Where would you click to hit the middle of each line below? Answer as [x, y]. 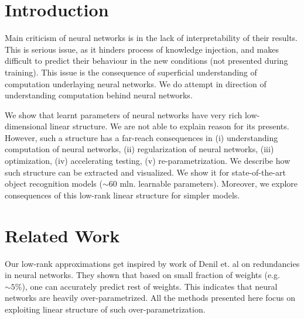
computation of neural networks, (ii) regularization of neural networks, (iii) [139, 149]
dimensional [26, 126]
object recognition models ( [54, 183]
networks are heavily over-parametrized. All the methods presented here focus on [150, 298]
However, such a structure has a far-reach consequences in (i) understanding [141, 137]
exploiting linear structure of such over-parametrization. [105, 309]
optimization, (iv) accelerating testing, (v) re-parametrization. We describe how [148, 161]
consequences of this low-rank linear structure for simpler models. [122, 195]
